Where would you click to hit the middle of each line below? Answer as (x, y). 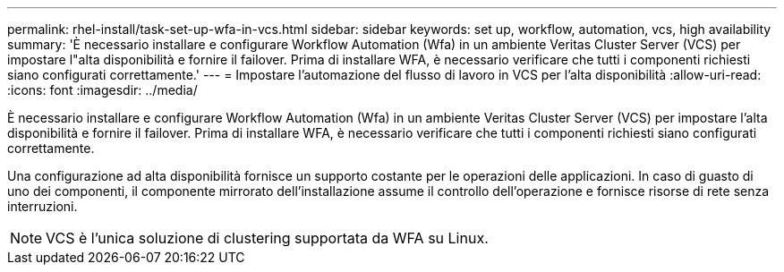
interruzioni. (43, 206)
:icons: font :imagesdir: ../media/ (102, 90)
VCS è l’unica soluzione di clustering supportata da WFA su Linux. (267, 238)
